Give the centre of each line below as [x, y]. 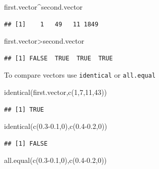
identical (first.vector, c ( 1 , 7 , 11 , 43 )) [55, 92]
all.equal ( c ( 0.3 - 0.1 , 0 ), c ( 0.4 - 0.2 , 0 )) [55, 160]
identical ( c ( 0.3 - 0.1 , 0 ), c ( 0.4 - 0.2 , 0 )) [56, 126]
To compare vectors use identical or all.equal [80, 75]
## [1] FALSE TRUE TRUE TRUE [58, 58]
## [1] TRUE [24, 109]
